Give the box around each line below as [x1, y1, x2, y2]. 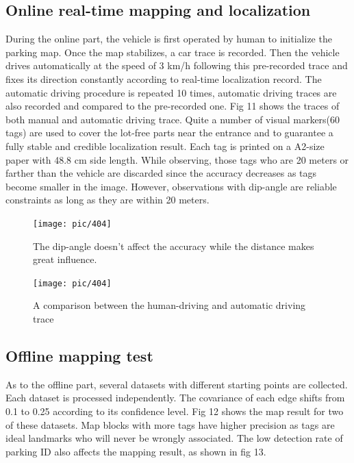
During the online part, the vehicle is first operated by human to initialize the [5, 32, 332, 46]
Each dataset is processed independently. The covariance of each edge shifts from [5, 390, 345, 405]
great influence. [33, 252, 97, 266]
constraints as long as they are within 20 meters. [5, 192, 210, 207]
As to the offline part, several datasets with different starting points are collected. [5, 377, 348, 391]
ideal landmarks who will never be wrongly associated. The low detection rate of [5, 431, 343, 445]
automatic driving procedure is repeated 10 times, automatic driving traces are [5, 85, 337, 99]
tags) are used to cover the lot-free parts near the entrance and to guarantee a [5, 125, 333, 140]
